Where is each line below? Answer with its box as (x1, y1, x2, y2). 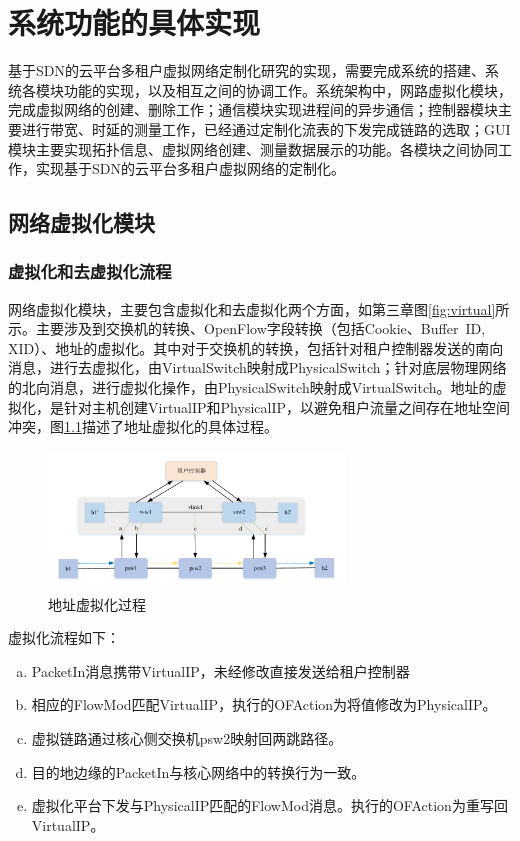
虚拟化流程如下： (8, 627, 120, 648)
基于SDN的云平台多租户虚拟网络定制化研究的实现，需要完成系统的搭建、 (8, 60, 485, 81)
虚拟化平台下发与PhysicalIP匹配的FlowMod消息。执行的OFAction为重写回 (31, 795, 508, 816)
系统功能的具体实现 (8, 2, 261, 43)
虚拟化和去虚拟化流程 (8, 259, 172, 284)
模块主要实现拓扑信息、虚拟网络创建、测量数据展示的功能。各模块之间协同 (8, 138, 498, 159)
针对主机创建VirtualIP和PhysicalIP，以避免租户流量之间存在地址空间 (63, 396, 511, 417)
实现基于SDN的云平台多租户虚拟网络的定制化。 (35, 158, 345, 179)
